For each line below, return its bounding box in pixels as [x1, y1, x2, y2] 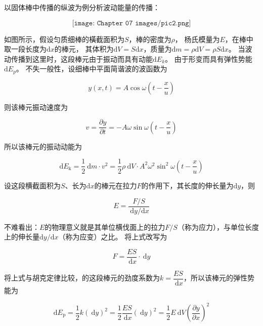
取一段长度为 [4, 44, 47, 54]
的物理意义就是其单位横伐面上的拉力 [45, 221, 165, 232]
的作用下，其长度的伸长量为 [141, 180, 234, 190]
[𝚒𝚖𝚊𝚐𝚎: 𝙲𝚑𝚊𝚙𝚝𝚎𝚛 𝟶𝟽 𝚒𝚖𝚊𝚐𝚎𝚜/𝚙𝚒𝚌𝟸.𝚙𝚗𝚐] [72, 19, 191, 27]
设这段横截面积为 [4, 180, 61, 190]
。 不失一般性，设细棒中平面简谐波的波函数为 [16, 63, 167, 74]
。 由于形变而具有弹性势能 [165, 53, 252, 64]
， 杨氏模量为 [174, 33, 220, 44]
